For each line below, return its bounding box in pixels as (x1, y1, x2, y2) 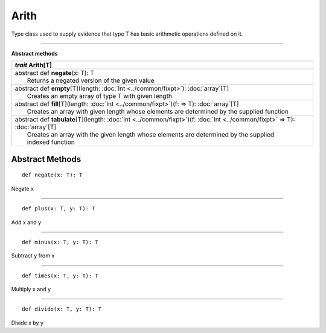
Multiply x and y (11, 286, 51, 293)
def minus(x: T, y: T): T (22, 239, 99, 245)
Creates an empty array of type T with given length (27, 92, 172, 100)
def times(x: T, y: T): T (22, 272, 99, 279)
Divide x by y (11, 319, 43, 326)
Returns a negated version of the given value (27, 76, 155, 85)
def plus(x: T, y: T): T (22, 205, 95, 212)
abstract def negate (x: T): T (14, 69, 95, 77)
